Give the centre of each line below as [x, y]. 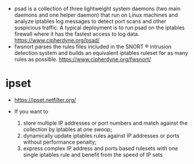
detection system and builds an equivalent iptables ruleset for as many [101, 53]
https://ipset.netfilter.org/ [45, 100]
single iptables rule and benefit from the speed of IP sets [93, 154]
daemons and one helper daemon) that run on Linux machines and [96, 15]
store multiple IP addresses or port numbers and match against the [105, 123]
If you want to [31, 111]
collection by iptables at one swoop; [67, 129]
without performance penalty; [60, 142]
